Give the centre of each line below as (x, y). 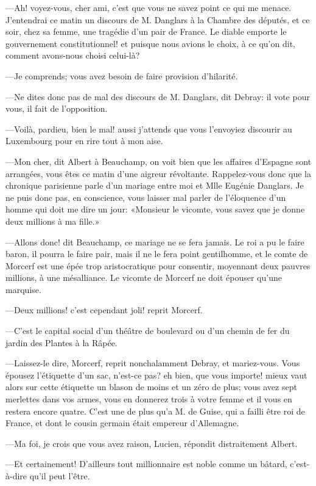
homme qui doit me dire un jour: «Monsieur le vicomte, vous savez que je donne (155, 209)
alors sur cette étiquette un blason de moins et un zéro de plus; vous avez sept (151, 387)
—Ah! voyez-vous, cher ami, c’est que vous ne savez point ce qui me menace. (149, 7)
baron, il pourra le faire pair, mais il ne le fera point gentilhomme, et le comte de (157, 254)
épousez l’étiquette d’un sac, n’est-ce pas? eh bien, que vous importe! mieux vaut (156, 375)
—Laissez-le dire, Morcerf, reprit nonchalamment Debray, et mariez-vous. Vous (153, 363)
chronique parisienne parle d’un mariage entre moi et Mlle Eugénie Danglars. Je (155, 185)
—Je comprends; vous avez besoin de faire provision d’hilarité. (122, 75)
